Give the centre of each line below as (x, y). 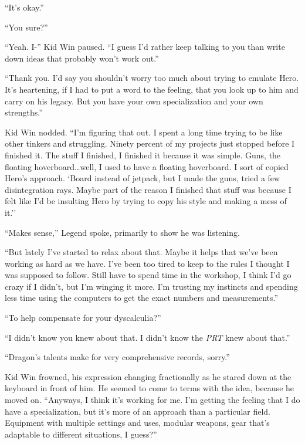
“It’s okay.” (24, 7)
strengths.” (24, 112)
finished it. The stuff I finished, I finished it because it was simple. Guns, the (143, 155)
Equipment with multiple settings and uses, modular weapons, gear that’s (137, 423)
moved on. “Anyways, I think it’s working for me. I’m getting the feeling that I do (152, 400)
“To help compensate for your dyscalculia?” (83, 318)
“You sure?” (26, 27)
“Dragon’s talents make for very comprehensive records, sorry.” (117, 357)
